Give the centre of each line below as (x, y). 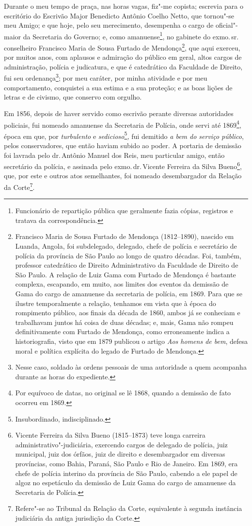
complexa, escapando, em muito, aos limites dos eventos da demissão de (122, 284)
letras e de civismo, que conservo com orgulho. (73, 97)
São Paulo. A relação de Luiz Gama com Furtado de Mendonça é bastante (126, 274)
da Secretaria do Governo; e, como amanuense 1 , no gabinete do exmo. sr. (131, 35)
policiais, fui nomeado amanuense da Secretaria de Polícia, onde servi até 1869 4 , (123, 124)
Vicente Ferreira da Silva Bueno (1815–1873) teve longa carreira (110, 435)
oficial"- (227, 25)
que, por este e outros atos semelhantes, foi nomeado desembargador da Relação (123, 176)
